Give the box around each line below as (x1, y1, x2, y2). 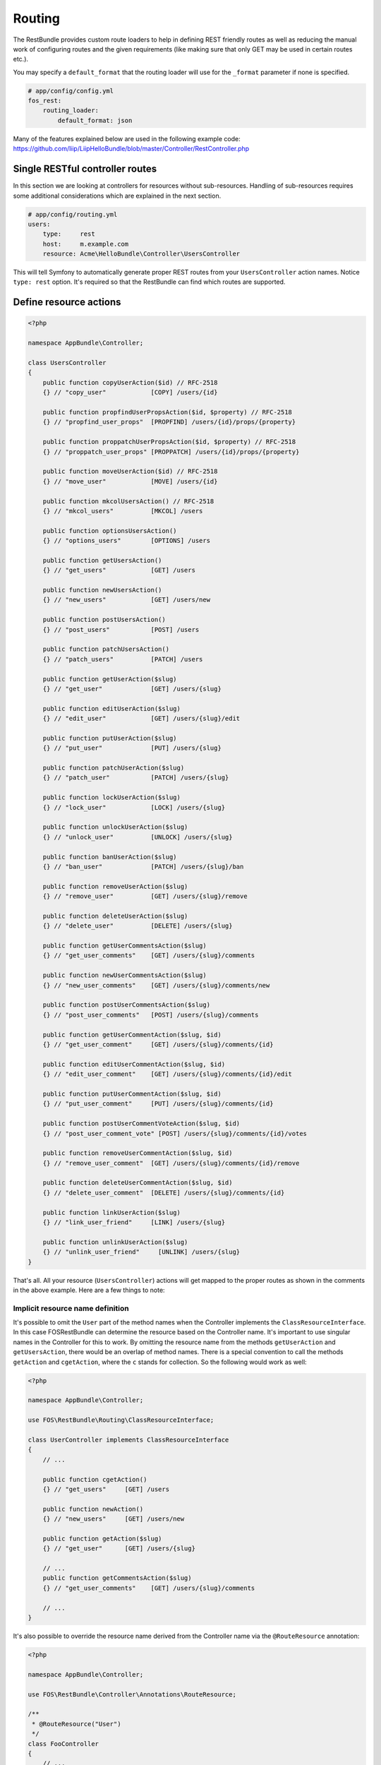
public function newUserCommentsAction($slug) (42, 971, 207, 979)
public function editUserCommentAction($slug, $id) (42, 1060, 226, 1068)
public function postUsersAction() (42, 616, 166, 624)
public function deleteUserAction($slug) (42, 911, 188, 920)
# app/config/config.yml (28, 87, 114, 95)
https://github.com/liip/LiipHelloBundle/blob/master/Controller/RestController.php (13, 145, 250, 153)
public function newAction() (42, 1504, 144, 1513)
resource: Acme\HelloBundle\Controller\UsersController (42, 250, 241, 258)
